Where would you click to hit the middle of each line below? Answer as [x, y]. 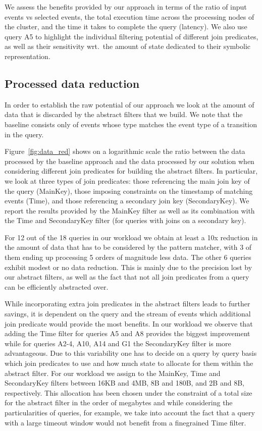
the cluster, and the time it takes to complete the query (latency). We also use [126, 26]
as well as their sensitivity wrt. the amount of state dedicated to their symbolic [128, 46]
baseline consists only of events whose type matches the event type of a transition [131, 124]
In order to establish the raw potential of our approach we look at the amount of [129, 104]
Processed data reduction [72, 83]
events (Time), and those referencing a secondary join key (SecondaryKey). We [127, 201]
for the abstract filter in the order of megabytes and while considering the [119, 402]
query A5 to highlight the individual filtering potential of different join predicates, [132, 36]
